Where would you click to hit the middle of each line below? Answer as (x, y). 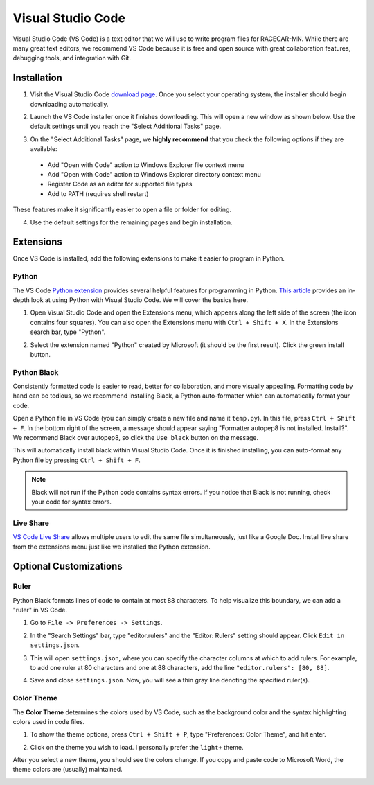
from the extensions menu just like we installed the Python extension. (112, 547)
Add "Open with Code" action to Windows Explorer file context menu (146, 165)
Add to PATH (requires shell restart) (98, 193)
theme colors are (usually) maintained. (68, 770)
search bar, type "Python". (68, 332)
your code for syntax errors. (72, 502)
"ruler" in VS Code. (40, 610)
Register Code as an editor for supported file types (120, 184)
